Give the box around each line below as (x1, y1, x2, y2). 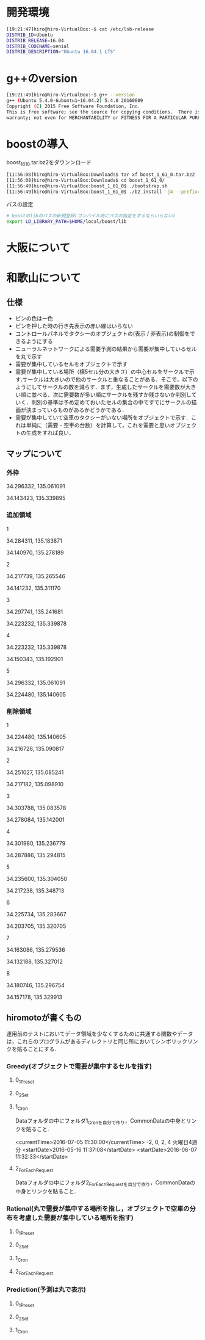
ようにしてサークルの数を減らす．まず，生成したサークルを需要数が (15, 383, 185, 391)
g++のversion (6, 71, 77, 85)
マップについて (6, 449, 63, 459)
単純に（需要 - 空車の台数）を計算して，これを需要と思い (26, 421, 170, 429)
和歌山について (6, 271, 81, 284)
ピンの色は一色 (15, 314, 53, 322)
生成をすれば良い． (26, 429, 74, 436)
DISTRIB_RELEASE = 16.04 (6, 37, 64, 43)
